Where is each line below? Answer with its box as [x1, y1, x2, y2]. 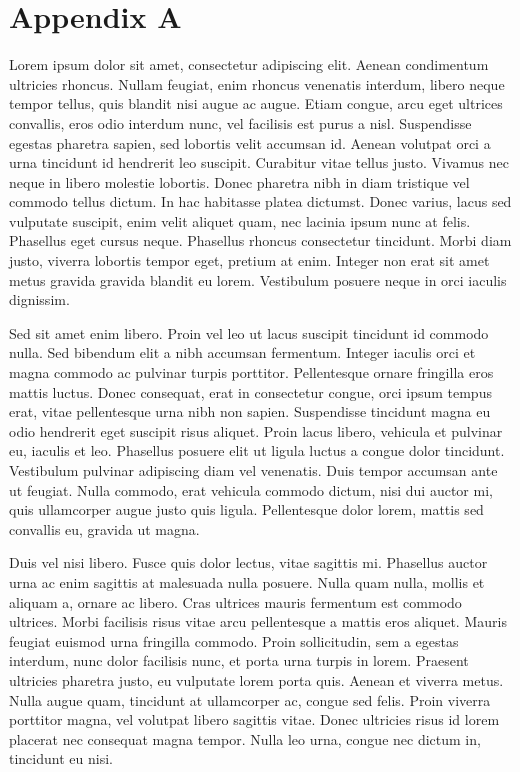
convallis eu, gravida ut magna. [9, 518, 200, 539]
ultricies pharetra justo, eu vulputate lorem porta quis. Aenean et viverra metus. [9, 669, 504, 690]
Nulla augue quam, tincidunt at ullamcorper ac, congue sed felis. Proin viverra [9, 689, 491, 710]
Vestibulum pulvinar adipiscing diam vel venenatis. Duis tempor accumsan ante [9, 460, 498, 480]
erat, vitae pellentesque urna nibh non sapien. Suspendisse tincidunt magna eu [9, 401, 491, 422]
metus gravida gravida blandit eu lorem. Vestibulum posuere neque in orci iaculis [9, 269, 507, 290]
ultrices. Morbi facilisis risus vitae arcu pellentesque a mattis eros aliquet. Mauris [9, 611, 507, 632]
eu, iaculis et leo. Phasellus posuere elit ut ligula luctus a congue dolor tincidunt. [9, 440, 505, 461]
